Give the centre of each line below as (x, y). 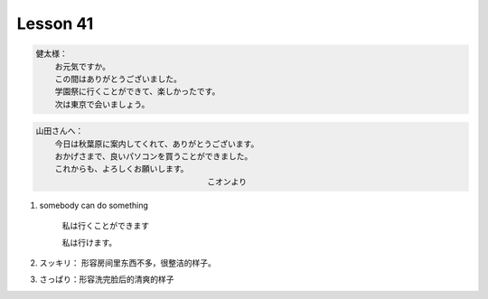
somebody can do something (94, 205)
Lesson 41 (55, 23)
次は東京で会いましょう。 (102, 104)
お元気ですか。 (83, 66)
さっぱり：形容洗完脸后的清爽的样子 (107, 279)
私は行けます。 (89, 242)
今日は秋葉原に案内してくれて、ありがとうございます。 (157, 144)
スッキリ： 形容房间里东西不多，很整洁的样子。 (127, 263)
